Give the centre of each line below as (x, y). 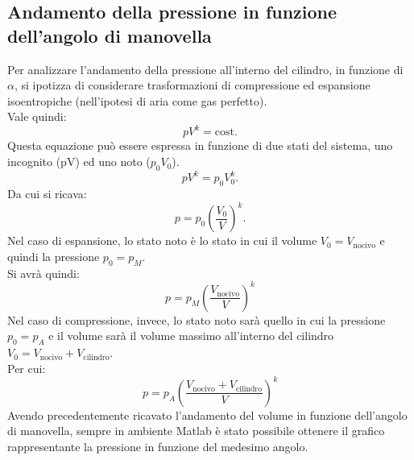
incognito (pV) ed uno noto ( (79, 162)
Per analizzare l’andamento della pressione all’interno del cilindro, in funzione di (205, 69)
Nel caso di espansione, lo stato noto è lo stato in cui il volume (162, 240)
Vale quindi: (37, 116)
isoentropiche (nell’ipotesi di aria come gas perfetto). (137, 100)
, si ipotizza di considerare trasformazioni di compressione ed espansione (192, 85)
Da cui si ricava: (47, 194)
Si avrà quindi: (43, 273)
